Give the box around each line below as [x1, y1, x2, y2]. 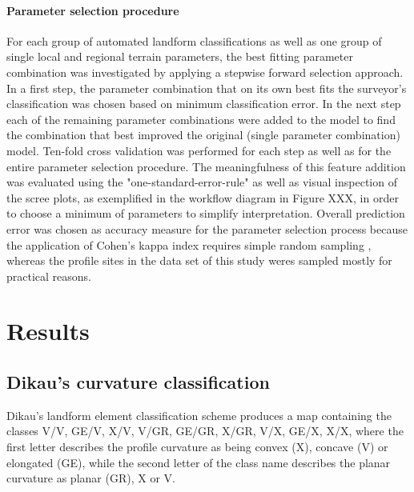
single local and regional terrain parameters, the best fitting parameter [6, 48, 353, 65]
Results [6, 314, 90, 347]
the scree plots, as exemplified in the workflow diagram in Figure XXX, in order [6, 189, 399, 206]
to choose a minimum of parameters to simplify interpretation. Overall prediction [6, 205, 405, 222]
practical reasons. [6, 267, 92, 284]
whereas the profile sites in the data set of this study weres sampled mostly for [6, 252, 392, 269]
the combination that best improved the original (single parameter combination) [6, 126, 400, 143]
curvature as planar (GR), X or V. [6, 470, 175, 486]
